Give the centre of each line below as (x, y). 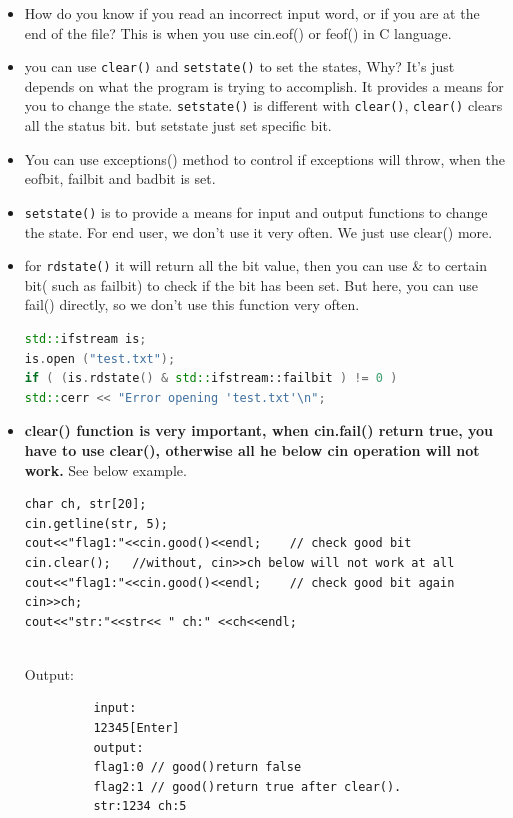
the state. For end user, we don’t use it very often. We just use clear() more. (258, 231)
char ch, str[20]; (85, 504)
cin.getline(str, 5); (96, 523)
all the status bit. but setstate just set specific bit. (178, 125)
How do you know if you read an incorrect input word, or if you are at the (252, 13)
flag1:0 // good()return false (197, 767)
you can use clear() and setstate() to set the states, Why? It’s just (239, 66)
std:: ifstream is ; (85, 338)
